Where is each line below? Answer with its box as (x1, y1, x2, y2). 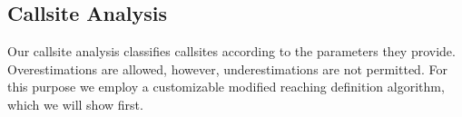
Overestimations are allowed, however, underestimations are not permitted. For (7, 59, 447, 78)
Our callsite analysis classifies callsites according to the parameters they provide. (7, 42, 456, 61)
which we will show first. (7, 94, 143, 113)
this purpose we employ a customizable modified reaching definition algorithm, (7, 77, 445, 96)
